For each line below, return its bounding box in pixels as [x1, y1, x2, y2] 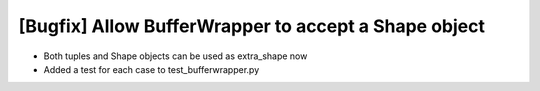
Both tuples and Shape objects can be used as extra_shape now [43, 50, 308, 62]
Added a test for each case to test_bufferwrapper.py [43, 63, 260, 75]
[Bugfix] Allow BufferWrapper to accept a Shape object [18, 15, 485, 37]
